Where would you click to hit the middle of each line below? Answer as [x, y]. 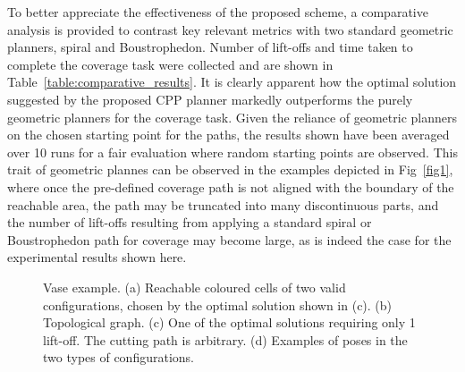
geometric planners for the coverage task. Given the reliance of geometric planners [232, 117]
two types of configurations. [118, 357]
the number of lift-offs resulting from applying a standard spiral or [190, 222]
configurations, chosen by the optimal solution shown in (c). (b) [218, 304]
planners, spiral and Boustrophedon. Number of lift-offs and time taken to [210, 47]
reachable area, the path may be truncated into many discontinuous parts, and [223, 204]
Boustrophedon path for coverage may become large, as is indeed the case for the [229, 239]
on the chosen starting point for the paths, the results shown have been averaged [228, 135]
